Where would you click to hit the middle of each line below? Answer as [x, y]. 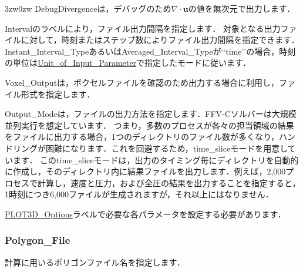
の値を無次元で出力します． [242, 8]
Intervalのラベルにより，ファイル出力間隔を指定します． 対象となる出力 [143, 28]
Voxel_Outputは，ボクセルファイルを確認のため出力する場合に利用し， [142, 82]
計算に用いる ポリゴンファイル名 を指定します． [95, 262]
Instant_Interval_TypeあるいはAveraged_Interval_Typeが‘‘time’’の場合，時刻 [150, 51]
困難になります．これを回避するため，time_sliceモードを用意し [166, 148]
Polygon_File [38, 240]
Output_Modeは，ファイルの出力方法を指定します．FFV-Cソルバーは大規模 [151, 114]
